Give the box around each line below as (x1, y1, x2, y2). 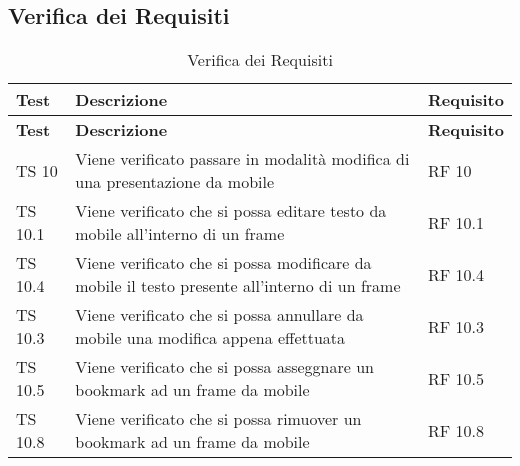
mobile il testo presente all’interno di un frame (75, 274, 401, 298)
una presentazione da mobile (75, 170, 275, 194)
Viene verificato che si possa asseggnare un (75, 355, 374, 379)
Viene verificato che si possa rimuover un (75, 407, 362, 431)
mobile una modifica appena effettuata (75, 326, 346, 350)
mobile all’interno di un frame (75, 222, 285, 246)
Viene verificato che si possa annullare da (75, 303, 364, 327)
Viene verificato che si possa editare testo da (75, 199, 387, 223)
